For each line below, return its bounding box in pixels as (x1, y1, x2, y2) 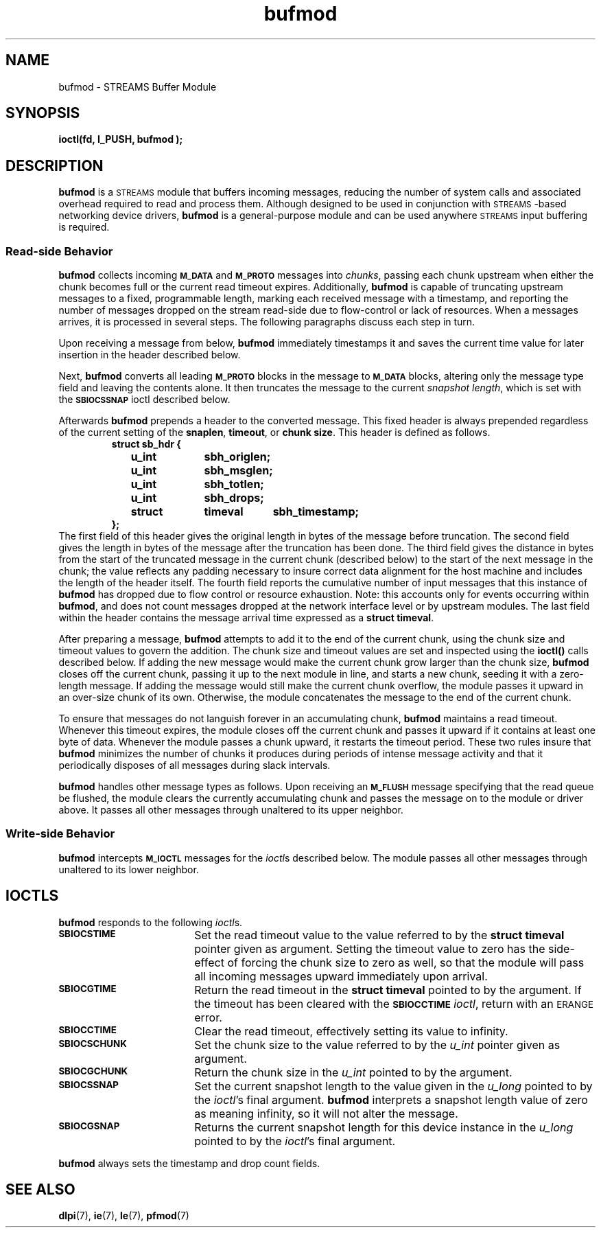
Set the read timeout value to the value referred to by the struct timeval (194, 927, 565, 942)
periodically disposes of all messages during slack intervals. (58, 759, 331, 772)
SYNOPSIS (5, 104, 80, 122)
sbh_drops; (204, 491, 264, 505)
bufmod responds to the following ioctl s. (58, 916, 243, 928)
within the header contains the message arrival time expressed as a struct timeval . (58, 612, 434, 624)
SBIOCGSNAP (58, 1120, 120, 1131)
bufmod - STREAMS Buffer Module (58, 80, 217, 93)
